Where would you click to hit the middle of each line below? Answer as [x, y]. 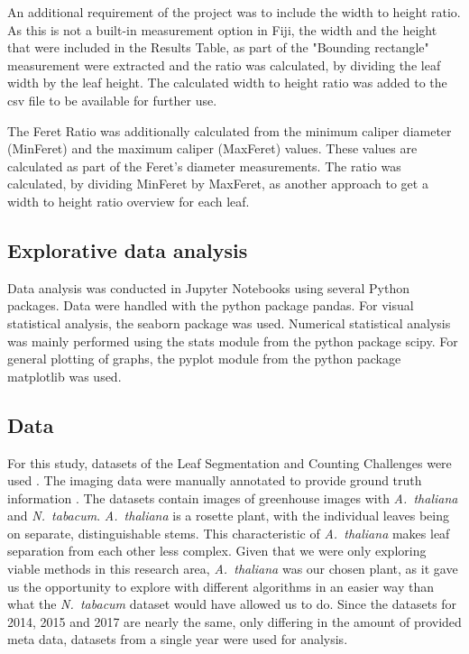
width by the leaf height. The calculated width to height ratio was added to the [227, 83]
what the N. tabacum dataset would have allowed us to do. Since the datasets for [232, 604]
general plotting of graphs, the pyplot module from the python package [204, 359]
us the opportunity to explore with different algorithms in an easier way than [221, 586]
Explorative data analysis [128, 249]
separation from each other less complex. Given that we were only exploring [217, 551]
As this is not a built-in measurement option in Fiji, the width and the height [222, 29]
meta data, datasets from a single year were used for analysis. [178, 639]
